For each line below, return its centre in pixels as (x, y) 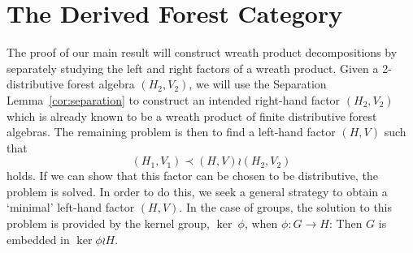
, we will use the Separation (258, 84)
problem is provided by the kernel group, (108, 223)
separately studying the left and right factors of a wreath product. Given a (193, 68)
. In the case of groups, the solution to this (286, 207)
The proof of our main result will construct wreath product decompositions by (202, 52)
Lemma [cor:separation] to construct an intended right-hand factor (174, 99)
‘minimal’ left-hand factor (71, 207)
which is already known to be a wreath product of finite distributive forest (192, 116)
